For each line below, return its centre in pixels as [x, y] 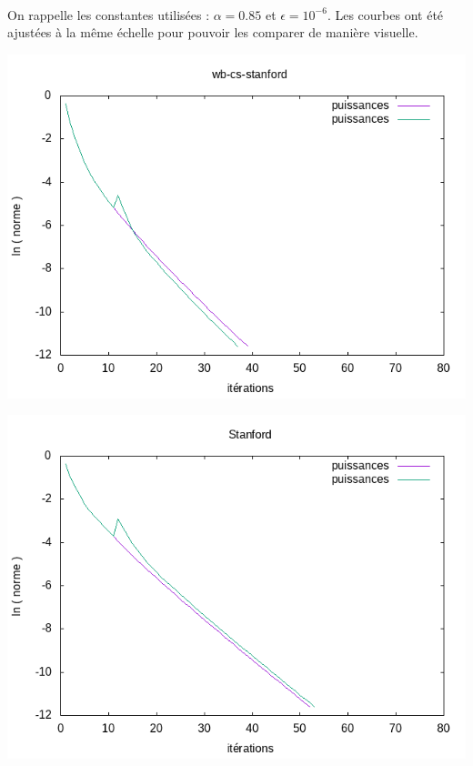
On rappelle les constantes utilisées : [109, 14]
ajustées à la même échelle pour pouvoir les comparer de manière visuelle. [213, 32]
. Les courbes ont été [385, 14]
